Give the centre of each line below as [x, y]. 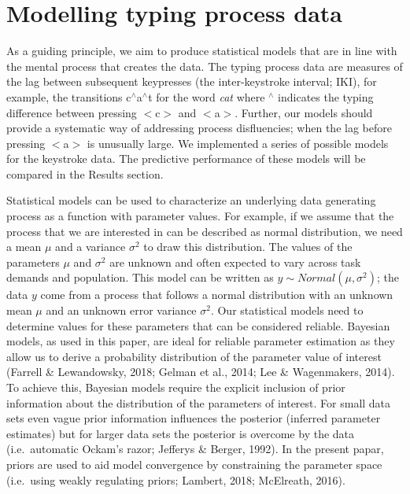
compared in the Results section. [85, 173]
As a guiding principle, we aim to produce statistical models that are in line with [202, 51]
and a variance [90, 247]
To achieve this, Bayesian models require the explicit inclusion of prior [176, 387]
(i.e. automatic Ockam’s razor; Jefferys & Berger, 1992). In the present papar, [195, 449]
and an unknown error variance [121, 310]
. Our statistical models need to [287, 310]
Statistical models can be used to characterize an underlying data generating [191, 200]
